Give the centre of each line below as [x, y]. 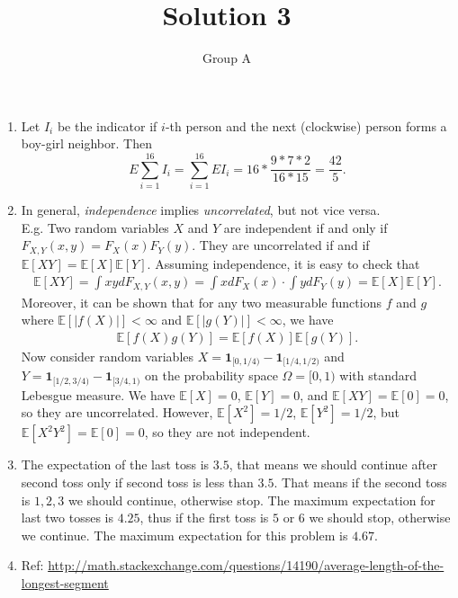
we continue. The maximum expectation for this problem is [184, 535]
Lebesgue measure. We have [98, 394]
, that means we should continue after [333, 464]
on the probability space [211, 375]
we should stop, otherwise [380, 518]
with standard [378, 375]
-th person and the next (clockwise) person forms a [306, 125]
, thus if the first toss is [204, 518]
